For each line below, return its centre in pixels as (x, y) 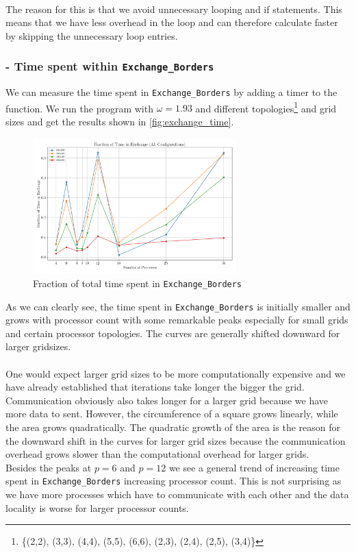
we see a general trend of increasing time (254, 467)
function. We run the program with (79, 108)
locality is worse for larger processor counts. (97, 507)
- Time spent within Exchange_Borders (110, 66)
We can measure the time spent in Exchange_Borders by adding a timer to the (171, 92)
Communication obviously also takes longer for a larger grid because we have (167, 400)
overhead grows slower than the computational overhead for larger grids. (157, 454)
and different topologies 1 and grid (266, 107)
